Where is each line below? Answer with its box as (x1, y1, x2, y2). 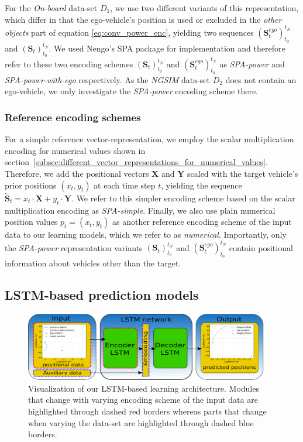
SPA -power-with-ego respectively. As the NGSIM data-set (5, 73, 211, 85)
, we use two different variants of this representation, (110, 2, 299, 13)
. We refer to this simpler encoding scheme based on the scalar (71, 191, 295, 204)
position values (5, 215, 58, 228)
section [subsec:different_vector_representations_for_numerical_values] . (5, 156, 268, 168)
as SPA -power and (219, 57, 285, 70)
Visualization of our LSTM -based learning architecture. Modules (28, 382, 259, 394)
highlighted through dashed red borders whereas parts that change (28, 405, 267, 417)
